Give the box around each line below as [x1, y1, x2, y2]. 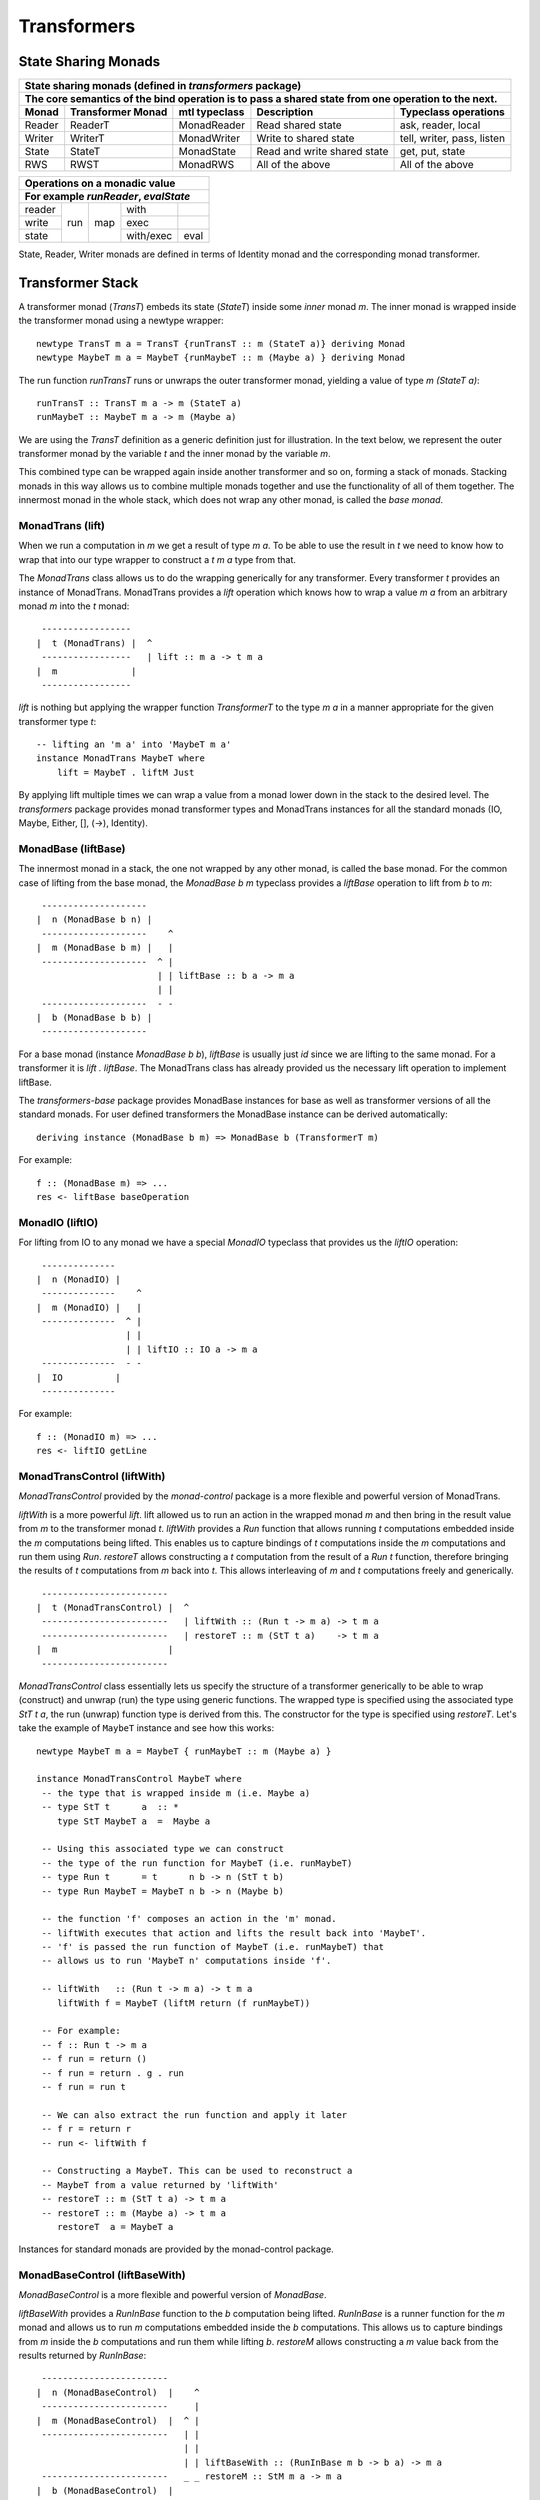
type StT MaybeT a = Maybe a [56, 1815, 211, 1827]
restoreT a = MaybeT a [56, 2221, 174, 2232]
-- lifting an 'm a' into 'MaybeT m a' [36, 739, 232, 750]
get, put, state [399, 145, 466, 159]
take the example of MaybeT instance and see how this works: [18, 1722, 275, 1734]
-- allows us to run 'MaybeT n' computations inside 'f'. [41, 1955, 332, 1967]
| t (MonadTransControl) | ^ [36, 1602, 190, 1614]
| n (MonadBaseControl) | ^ [36, 2386, 200, 2398]
